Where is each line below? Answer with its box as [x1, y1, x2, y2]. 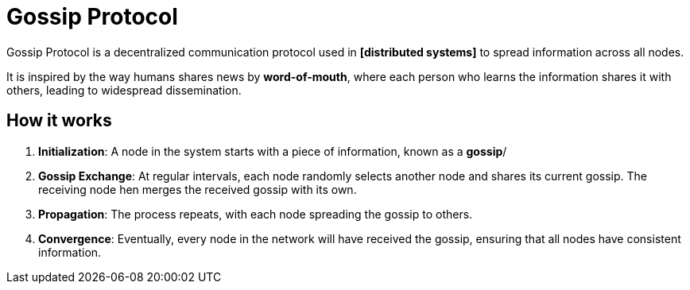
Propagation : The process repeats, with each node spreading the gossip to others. [38, 207, 473, 221]
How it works [6, 110, 112, 131]
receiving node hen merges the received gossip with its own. [38, 182, 357, 196]
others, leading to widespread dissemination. [6, 83, 242, 97]
